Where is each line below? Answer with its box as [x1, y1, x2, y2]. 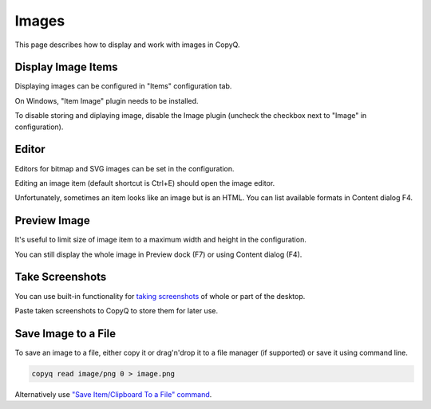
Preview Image [14, 214, 91, 227]
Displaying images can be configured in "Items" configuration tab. [14, 81, 232, 91]
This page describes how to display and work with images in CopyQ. [14, 40, 240, 49]
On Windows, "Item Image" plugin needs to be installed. [14, 96, 199, 105]
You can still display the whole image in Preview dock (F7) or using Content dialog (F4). [14, 250, 302, 259]
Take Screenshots [14, 270, 107, 284]
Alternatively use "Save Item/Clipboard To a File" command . [14, 389, 212, 399]
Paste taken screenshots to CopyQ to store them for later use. [14, 305, 219, 315]
